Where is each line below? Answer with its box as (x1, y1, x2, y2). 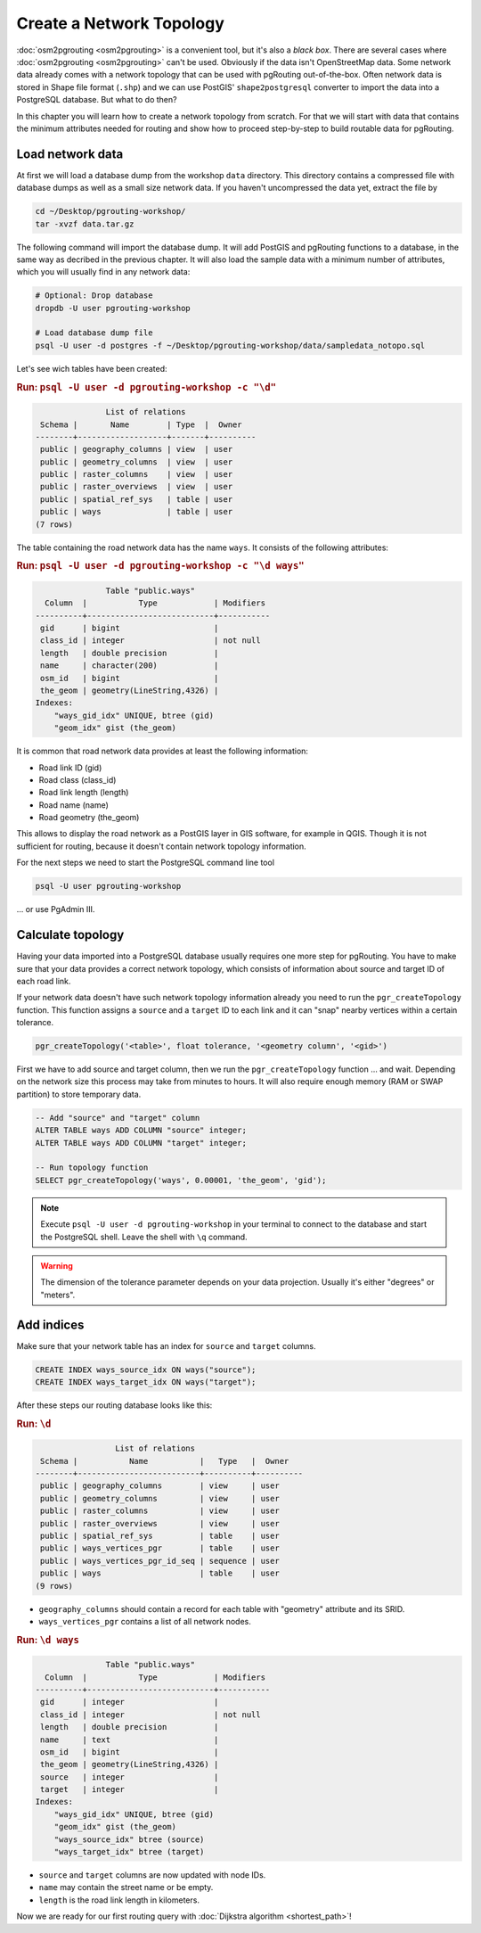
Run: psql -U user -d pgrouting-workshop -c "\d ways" (16, 560, 305, 572)
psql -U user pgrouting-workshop (35, 881, 182, 892)
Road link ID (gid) (38, 762, 102, 773)
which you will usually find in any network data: (16, 267, 191, 277)
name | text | (40, 1734, 219, 1745)
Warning (40, 1260, 73, 1271)
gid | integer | (40, 1697, 219, 1707)
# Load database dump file (35, 328, 153, 338)
